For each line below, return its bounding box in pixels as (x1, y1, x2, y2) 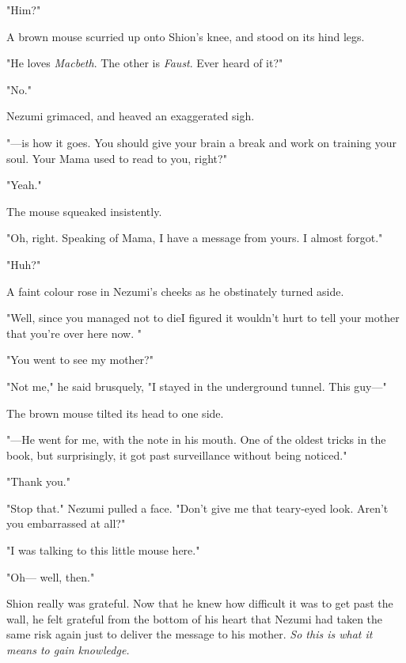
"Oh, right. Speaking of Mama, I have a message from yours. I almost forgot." (6, 229, 383, 246)
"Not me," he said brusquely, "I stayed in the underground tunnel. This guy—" (6, 377, 387, 394)
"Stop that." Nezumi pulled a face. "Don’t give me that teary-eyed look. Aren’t (6, 499, 389, 516)
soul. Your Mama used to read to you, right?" (6, 150, 227, 166)
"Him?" (6, 2, 41, 17)
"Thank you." (6, 473, 70, 490)
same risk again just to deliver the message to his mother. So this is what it (6, 626, 373, 642)
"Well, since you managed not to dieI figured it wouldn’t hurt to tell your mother (6, 309, 400, 326)
